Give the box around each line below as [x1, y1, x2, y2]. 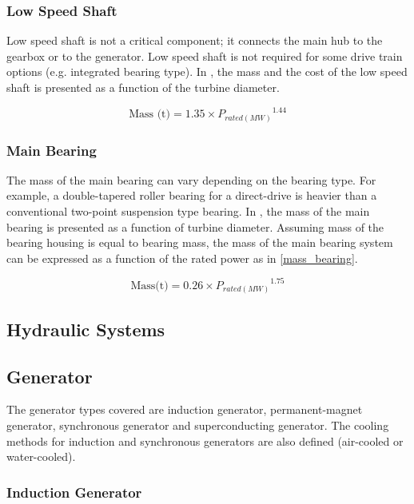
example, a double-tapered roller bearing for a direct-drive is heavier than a [6, 187, 377, 204]
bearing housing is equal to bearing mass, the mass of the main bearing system [6, 234, 393, 251]
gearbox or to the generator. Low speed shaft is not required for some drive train [6, 47, 403, 64]
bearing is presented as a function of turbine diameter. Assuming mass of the [6, 218, 384, 235]
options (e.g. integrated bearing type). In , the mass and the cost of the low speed [6, 63, 408, 80]
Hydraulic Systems [6, 316, 165, 341]
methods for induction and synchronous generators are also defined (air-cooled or [6, 432, 404, 449]
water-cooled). [6, 448, 76, 465]
